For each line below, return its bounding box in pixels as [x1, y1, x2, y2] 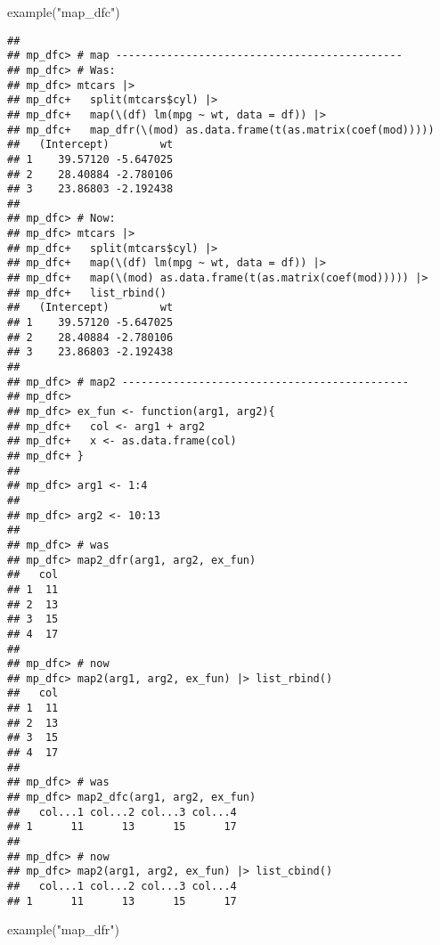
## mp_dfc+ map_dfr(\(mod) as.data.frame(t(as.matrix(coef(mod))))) [7, 123, 435, 136]
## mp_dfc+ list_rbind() [7, 286, 167, 299]
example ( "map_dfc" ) [7, 3, 120, 20]
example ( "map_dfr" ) [7, 920, 120, 939]
